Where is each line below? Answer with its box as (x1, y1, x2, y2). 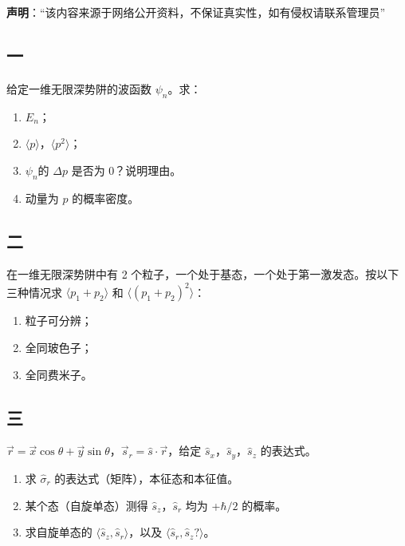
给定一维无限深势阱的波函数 (6, 80, 151, 97)
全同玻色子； (25, 339, 92, 356)
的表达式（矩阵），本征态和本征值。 (54, 469, 239, 486)
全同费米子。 (25, 366, 92, 382)
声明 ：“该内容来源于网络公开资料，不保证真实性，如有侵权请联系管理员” (6, 4, 386, 20)
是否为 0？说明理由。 (71, 161, 182, 178)
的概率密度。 (72, 189, 140, 206)
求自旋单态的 (25, 524, 92, 540)
